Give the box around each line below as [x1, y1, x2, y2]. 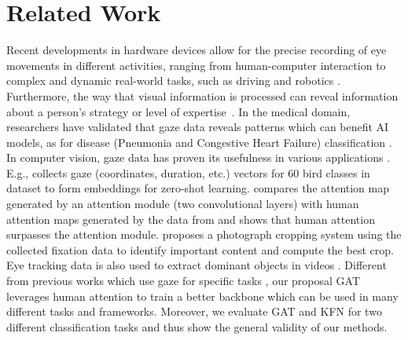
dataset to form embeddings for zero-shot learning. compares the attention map [6, 180, 390, 196]
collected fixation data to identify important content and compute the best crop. [6, 241, 394, 258]
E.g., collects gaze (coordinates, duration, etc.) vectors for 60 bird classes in [6, 164, 370, 181]
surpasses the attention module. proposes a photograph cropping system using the [6, 226, 402, 243]
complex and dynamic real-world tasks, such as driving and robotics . [6, 72, 340, 89]
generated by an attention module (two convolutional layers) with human [6, 196, 359, 212]
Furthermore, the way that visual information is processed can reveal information [6, 87, 399, 104]
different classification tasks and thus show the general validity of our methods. [6, 318, 388, 335]
